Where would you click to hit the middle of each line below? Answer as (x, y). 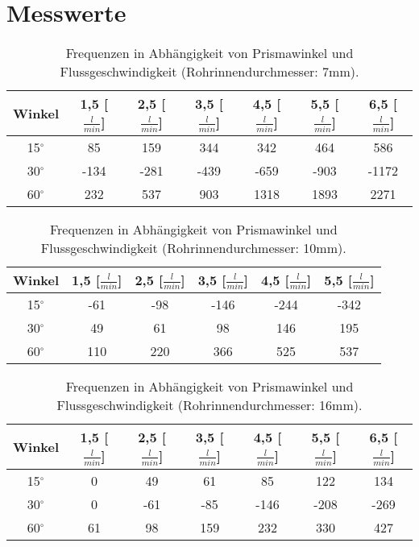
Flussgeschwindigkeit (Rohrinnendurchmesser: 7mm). (209, 72)
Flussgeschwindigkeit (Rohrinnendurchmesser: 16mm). (209, 405)
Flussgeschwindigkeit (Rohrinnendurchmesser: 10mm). (193, 247)
